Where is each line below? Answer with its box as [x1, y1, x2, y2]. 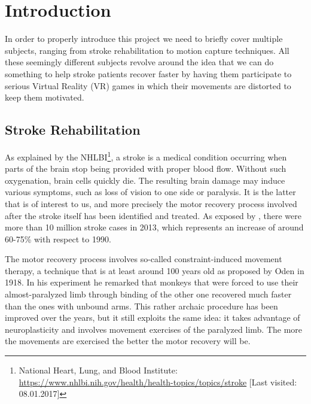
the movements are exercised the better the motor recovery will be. [5, 335, 251, 347]
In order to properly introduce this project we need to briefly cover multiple [5, 32, 283, 45]
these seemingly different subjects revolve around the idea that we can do [5, 56, 274, 68]
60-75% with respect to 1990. [5, 232, 111, 245]
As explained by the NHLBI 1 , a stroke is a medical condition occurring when [5, 148, 287, 163]
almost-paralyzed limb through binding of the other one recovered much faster [5, 288, 292, 300]
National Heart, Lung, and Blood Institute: [19, 364, 178, 376]
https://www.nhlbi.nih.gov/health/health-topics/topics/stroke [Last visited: [19, 375, 297, 388]
